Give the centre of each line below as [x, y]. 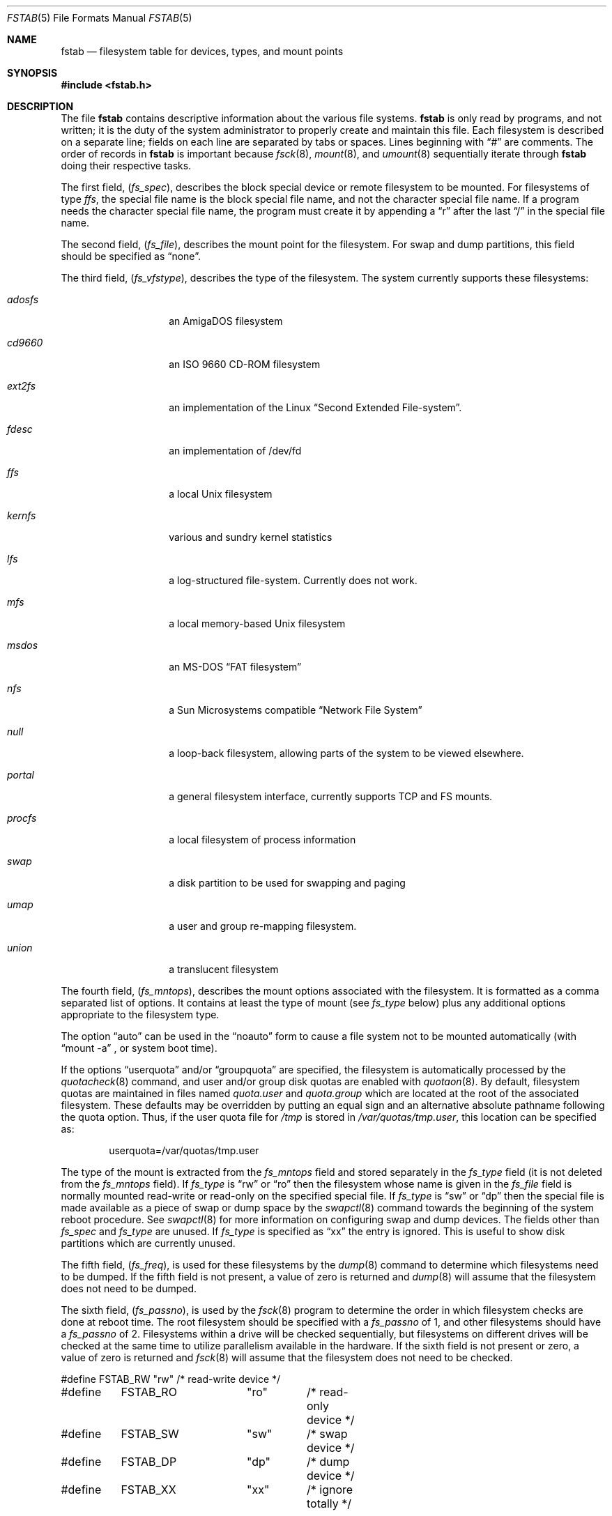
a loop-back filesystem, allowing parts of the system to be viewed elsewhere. [346, 753]
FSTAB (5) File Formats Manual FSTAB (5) [100, 18]
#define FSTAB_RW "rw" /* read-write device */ [171, 1379]
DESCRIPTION [40, 106]
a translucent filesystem [224, 969]
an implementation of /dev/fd [235, 451]
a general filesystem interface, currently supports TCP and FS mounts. [331, 796]
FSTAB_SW [150, 1434]
